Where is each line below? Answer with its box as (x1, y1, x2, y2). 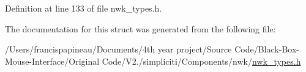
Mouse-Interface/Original (5, 54, 100, 67)
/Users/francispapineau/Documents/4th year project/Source (5, 43, 232, 56)
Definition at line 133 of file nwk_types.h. (5, 2, 162, 14)
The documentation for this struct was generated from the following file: (5, 22, 276, 35)
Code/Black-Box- (234, 43, 299, 56)
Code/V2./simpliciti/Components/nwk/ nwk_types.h (102, 54, 301, 67)
